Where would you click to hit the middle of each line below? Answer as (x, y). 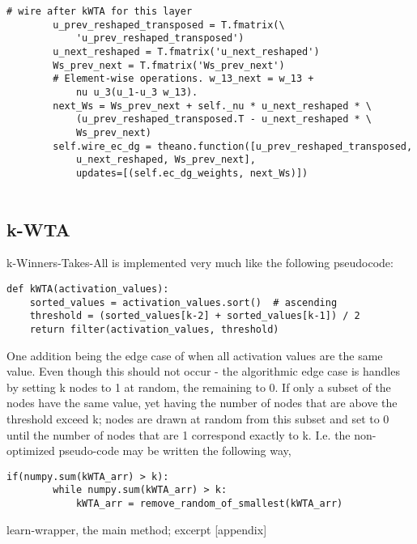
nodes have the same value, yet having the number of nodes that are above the (202, 403)
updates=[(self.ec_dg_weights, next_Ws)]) (192, 173)
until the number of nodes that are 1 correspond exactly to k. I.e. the (179, 434)
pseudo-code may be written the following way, (175, 450)
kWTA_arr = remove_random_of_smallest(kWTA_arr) (209, 504)
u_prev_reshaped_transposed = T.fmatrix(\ (169, 25)
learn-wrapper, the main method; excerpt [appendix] (137, 529)
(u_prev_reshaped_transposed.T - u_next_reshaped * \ (224, 119)
